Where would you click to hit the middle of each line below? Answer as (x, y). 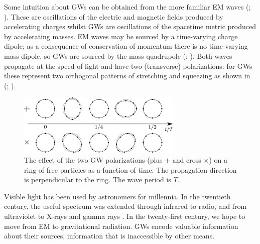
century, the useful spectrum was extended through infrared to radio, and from (125, 206)
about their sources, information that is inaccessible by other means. (109, 236)
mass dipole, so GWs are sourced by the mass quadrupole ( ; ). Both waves (118, 55)
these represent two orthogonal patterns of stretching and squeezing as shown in (127, 76)
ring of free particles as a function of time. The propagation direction (131, 169)
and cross (187, 160)
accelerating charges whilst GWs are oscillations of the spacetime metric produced (130, 26)
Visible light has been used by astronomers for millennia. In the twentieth (117, 196)
